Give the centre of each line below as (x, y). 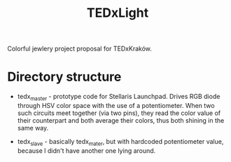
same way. (33, 128)
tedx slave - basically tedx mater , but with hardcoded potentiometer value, (120, 142)
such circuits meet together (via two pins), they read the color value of (119, 113)
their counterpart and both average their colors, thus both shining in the (121, 120)
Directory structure (64, 77)
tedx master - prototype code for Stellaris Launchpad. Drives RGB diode (119, 97)
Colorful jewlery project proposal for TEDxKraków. (79, 49)
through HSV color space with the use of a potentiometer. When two (116, 105)
